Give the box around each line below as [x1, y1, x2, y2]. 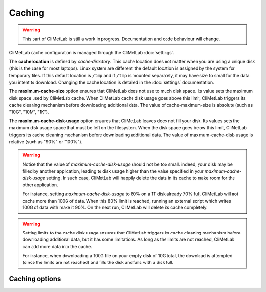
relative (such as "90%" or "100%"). [9, 139, 83, 145]
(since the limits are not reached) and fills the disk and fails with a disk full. [22, 260, 174, 265]
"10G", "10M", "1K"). [9, 109, 49, 115]
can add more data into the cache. [22, 243, 92, 249]
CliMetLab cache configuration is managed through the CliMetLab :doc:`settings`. [9, 50, 175, 56]
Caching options [9, 275, 61, 283]
